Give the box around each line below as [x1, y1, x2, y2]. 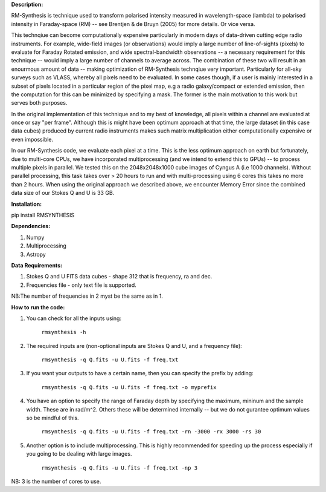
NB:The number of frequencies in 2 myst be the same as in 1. [11, 292, 163, 300]
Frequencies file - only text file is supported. [26, 281, 136, 289]
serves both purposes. [11, 99, 68, 107]
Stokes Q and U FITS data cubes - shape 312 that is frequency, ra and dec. [26, 273, 213, 280]
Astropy [26, 251, 46, 258]
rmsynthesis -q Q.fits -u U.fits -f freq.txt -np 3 [41, 464, 198, 471]
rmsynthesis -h [41, 329, 87, 336]
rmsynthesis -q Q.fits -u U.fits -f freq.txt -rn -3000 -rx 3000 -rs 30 [41, 428, 261, 435]
